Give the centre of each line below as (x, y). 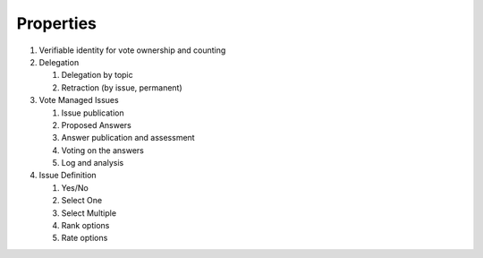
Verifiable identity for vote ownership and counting (132, 50)
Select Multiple (89, 213)
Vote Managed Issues (79, 100)
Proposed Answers (96, 125)
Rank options (85, 226)
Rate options (85, 238)
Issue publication (93, 113)
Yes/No (75, 187)
